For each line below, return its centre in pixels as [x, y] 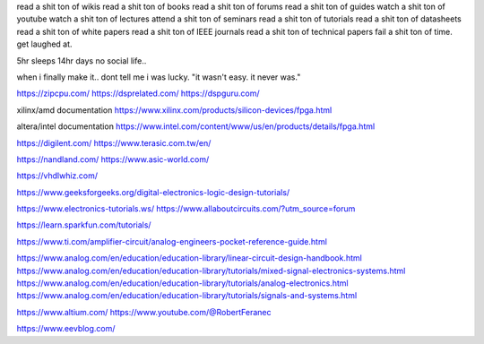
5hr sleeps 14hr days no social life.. [82, 60]
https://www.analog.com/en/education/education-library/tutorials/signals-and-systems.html [187, 296]
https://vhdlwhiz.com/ [57, 176]
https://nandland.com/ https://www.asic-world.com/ [113, 159]
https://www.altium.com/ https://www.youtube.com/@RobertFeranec [144, 312]
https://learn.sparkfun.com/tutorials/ [84, 225]
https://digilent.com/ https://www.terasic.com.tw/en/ [114, 142]
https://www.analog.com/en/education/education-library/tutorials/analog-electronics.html [182, 283]
